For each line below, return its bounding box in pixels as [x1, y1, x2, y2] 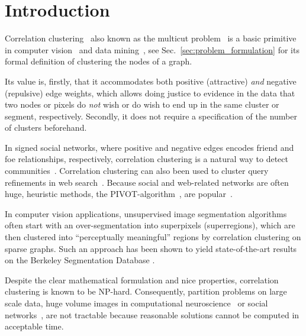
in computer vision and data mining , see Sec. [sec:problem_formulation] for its [5, 43, 299, 56]
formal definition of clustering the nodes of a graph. [5, 55, 192, 67]
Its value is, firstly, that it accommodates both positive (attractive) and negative [5, 75, 297, 87]
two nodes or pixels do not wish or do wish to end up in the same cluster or [5, 98, 279, 111]
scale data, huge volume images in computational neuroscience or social [5, 297, 268, 309]
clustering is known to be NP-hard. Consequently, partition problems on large [5, 285, 287, 298]
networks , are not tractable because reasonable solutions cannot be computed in [5, 308, 299, 321]
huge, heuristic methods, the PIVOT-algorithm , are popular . [5, 188, 233, 200]
